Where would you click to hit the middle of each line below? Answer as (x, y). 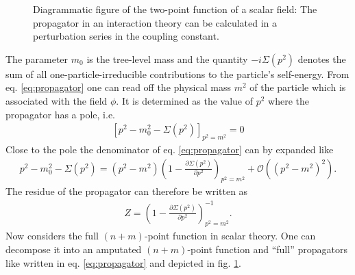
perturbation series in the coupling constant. (126, 36)
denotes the (322, 58)
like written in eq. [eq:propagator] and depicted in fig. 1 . (123, 262)
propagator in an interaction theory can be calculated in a (155, 22)
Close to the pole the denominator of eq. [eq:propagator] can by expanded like (170, 149)
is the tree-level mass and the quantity (167, 58)
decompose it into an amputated (74, 249)
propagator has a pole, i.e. (61, 114)
